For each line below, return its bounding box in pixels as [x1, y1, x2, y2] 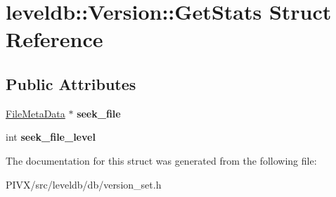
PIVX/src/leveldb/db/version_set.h [6, 177, 162, 191]
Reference [6, 25, 103, 53]
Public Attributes [6, 72, 136, 94]
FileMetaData [6, 106, 65, 120]
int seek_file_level [6, 129, 96, 144]
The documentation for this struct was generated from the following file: [6, 153, 317, 167]
